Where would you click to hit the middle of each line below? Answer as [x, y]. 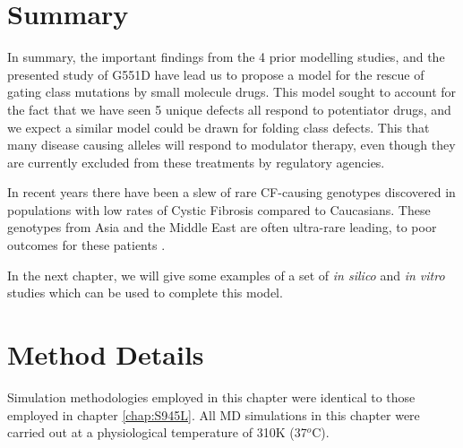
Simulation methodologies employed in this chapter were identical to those [211, 396]
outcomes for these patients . [86, 245]
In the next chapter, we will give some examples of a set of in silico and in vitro [226, 275]
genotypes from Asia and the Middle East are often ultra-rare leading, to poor [222, 227]
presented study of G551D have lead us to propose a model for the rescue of [216, 74]
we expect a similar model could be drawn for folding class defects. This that [219, 127]
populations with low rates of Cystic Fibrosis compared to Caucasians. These [219, 209]
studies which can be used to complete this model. [145, 293]
